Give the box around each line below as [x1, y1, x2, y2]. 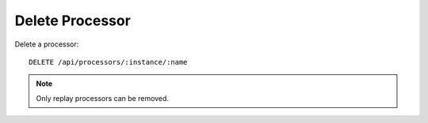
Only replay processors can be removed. [36, 93, 170, 102]
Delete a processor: [14, 39, 79, 49]
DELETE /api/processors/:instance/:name [29, 58, 188, 66]
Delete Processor [14, 12, 131, 29]
